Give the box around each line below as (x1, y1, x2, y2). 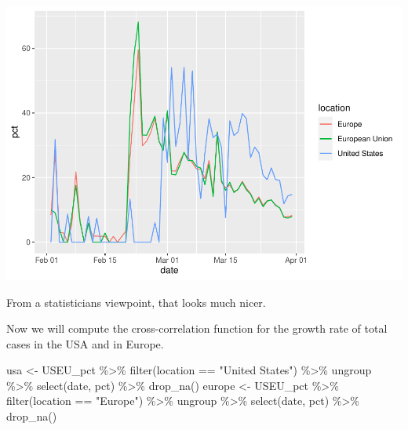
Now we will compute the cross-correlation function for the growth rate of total (6, 320, 388, 337)
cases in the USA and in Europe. (6, 335, 164, 352)
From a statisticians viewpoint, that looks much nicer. (6, 293, 266, 310)
